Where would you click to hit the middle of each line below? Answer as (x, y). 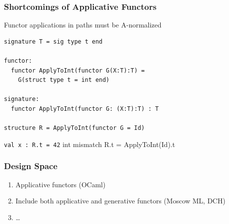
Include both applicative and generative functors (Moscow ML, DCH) (120, 201)
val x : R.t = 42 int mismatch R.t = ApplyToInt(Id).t (90, 144)
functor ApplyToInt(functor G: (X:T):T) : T (85, 109)
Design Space (31, 166)
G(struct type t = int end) (64, 80)
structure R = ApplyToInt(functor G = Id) (74, 128)
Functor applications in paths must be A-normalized (83, 25)
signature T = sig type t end (53, 41)
